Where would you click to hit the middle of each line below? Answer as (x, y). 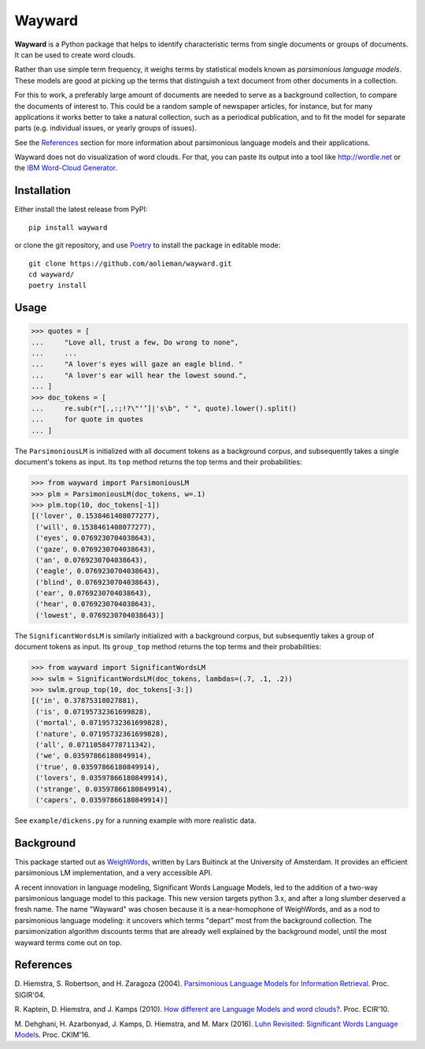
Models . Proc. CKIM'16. (52, 1035)
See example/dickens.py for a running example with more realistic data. (135, 820)
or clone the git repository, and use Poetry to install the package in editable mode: (148, 245)
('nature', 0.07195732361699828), (102, 734)
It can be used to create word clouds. (75, 54)
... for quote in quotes (87, 419)
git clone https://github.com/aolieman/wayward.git (130, 263)
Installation (42, 190)
